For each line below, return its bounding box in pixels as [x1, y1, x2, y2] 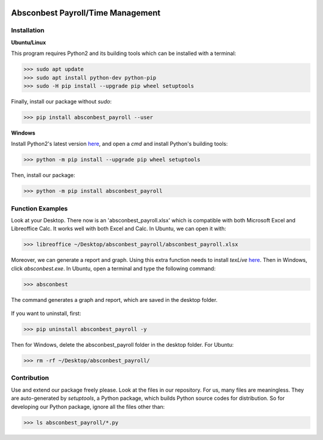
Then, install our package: [11, 172, 75, 179]
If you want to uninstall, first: [11, 310, 81, 317]
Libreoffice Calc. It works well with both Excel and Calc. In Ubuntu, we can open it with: [11, 225, 227, 233]
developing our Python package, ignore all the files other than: [11, 403, 165, 410]
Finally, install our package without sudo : [11, 97, 112, 105]
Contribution [11, 374, 49, 382]
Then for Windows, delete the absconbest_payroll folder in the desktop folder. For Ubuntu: [11, 341, 234, 349]
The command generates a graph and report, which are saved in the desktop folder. [11, 296, 218, 303]
